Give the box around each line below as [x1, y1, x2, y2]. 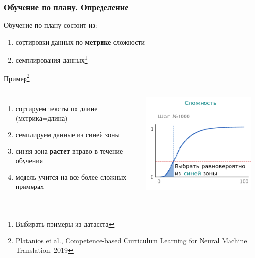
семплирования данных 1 [15, 53, 88, 65]
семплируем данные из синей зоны [15, 129, 120, 140]
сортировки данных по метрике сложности [15, 36, 145, 47]
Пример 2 [4, 71, 30, 83]
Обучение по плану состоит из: [4, 20, 97, 30]
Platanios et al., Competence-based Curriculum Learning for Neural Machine [15, 235, 247, 245]
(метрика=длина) [15, 113, 68, 123]
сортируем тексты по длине [15, 103, 98, 113]
